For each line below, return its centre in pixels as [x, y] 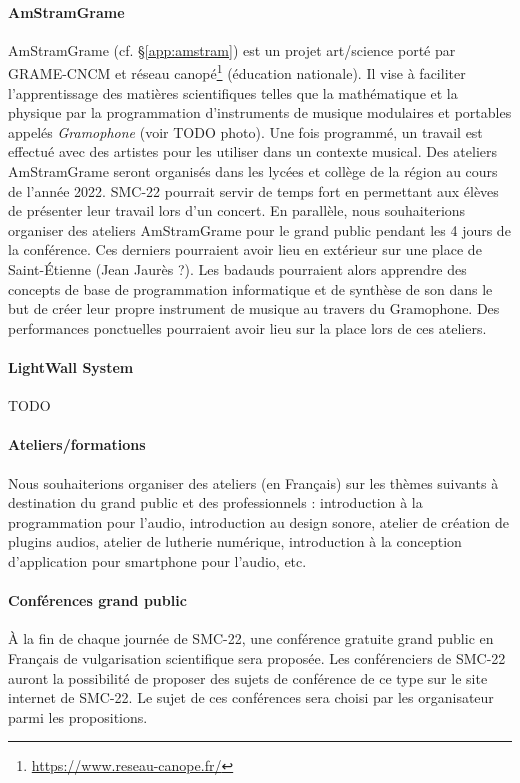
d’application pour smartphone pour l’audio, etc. [157, 560]
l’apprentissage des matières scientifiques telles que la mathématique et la [233, 92]
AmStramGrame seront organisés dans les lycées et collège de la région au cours [253, 171]
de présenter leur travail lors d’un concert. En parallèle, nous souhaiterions [237, 210]
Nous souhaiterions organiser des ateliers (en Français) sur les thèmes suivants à [253, 482]
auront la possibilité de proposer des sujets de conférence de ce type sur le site [248, 677]
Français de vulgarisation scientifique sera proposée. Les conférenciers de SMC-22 [257, 657]
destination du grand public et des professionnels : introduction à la [215, 502]
